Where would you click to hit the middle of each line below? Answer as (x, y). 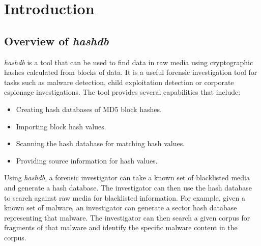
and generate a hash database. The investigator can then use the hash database (128, 187)
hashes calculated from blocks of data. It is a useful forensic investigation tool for (131, 72)
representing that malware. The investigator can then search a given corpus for (127, 217)
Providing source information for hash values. (87, 160)
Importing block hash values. (61, 126)
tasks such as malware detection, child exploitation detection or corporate (119, 82)
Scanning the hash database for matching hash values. (100, 143)
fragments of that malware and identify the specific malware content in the (121, 227)
